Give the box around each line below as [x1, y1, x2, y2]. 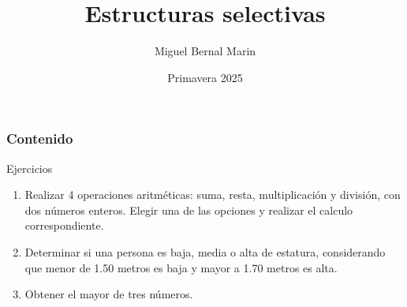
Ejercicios [6, 159, 53, 176]
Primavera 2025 [167, 69, 243, 85]
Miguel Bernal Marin [154, 43, 256, 59]
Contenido [6, 129, 73, 148]
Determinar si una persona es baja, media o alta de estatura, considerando [24, 243, 386, 260]
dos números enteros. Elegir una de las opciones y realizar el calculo [24, 201, 353, 218]
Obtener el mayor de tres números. [24, 286, 193, 302]
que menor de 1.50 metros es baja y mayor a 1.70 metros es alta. [24, 259, 338, 275]
